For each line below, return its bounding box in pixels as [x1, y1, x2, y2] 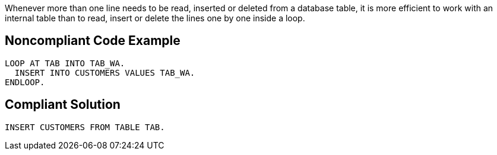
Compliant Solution [5, 97, 121, 112]
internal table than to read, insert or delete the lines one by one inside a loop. [5, 13, 305, 23]
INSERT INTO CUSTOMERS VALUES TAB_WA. [14, 67, 195, 77]
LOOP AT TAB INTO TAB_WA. [5, 58, 125, 68]
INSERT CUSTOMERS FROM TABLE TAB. [5, 122, 165, 132]
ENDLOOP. [5, 77, 45, 87]
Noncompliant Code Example [5, 33, 181, 49]
